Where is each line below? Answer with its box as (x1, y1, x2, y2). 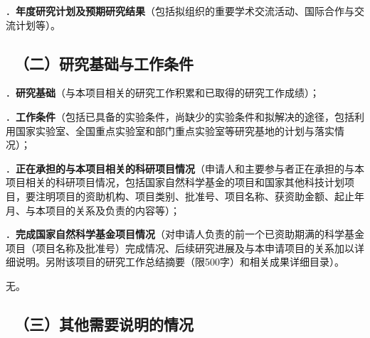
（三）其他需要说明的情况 (14, 312, 194, 334)
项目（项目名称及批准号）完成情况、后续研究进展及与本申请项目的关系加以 (6, 240, 354, 255)
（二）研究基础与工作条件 (14, 52, 194, 74)
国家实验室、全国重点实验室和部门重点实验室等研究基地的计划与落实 (15, 123, 334, 138)
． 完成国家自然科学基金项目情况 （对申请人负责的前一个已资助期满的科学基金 (6, 227, 364, 241)
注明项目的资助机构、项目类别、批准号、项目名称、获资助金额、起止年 (35, 188, 364, 203)
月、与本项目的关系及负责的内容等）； (6, 202, 180, 217)
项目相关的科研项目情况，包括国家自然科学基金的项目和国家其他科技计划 (6, 175, 344, 190)
